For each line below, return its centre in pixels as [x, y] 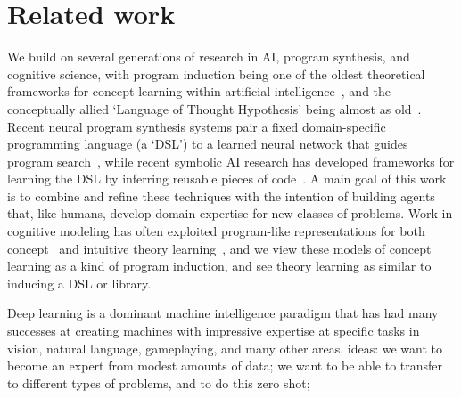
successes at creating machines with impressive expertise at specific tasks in [214, 331]
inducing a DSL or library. [79, 283]
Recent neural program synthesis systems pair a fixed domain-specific [197, 126]
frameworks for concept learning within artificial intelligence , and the [199, 91]
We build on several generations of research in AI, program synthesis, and [209, 57]
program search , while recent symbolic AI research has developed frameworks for [231, 161]
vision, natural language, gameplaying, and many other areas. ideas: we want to [225, 348]
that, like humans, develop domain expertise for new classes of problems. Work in [230, 213]
